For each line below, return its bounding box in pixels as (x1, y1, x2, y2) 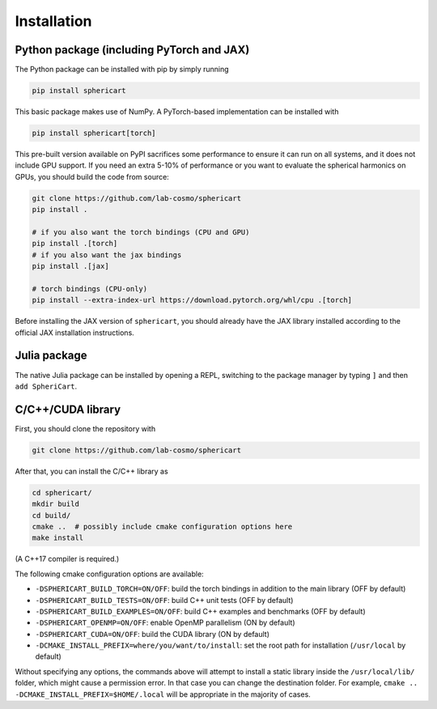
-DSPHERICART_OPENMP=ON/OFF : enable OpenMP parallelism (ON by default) (35, 618, 295, 627)
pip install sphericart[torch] (32, 129, 157, 138)
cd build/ (32, 511, 71, 520)
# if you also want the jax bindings (32, 250, 182, 259)
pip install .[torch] (32, 239, 118, 248)
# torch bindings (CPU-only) (32, 284, 148, 293)
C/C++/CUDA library (15, 402, 121, 416)
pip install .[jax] (32, 261, 109, 271)
